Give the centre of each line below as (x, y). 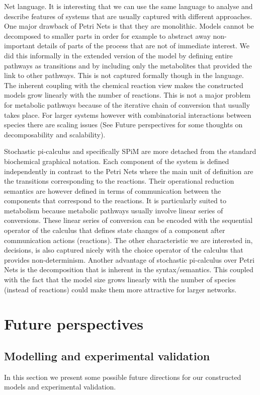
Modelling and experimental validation (107, 355)
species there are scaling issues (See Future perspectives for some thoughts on (123, 125)
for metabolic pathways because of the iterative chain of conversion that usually (127, 104)
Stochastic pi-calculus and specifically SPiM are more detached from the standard (130, 151)
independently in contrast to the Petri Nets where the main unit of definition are (129, 171)
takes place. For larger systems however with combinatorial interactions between (128, 114)
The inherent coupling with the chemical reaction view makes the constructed (124, 85)
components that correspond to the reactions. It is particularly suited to (115, 201)
